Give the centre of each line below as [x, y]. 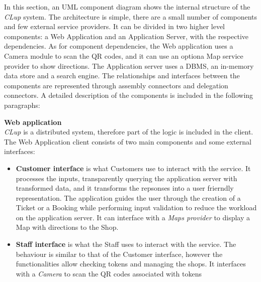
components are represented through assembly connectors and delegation [116, 85]
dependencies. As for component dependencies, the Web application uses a [119, 46]
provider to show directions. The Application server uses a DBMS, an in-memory [129, 65]
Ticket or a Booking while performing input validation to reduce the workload [136, 207]
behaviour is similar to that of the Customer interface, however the [119, 254]
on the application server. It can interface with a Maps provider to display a [133, 217]
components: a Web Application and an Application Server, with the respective [126, 36]
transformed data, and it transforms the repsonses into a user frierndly [125, 188]
